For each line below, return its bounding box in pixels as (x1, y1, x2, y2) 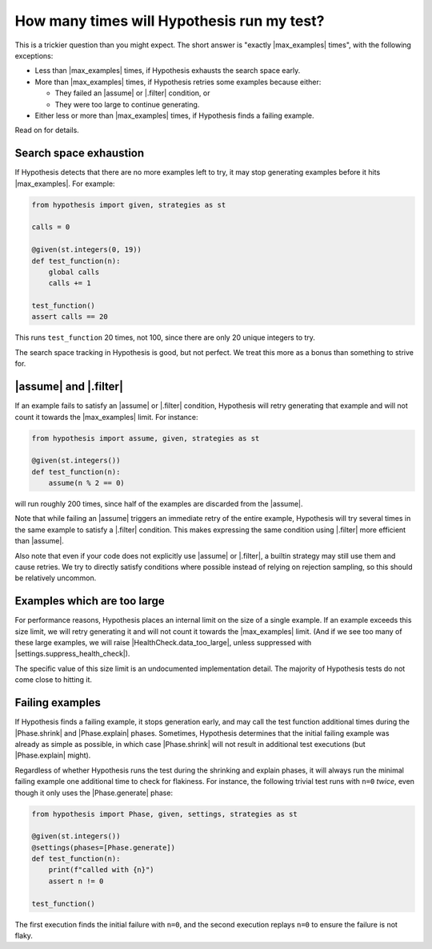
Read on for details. (14, 125, 79, 135)
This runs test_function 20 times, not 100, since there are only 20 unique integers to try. (14, 333, 316, 342)
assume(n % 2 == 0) (48, 479, 126, 488)
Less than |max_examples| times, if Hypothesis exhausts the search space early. (34, 66, 301, 75)
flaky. (14, 931, 34, 940)
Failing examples (14, 696, 102, 709)
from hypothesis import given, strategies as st (31, 200, 226, 209)
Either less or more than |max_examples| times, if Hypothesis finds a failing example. (34, 111, 314, 120)
